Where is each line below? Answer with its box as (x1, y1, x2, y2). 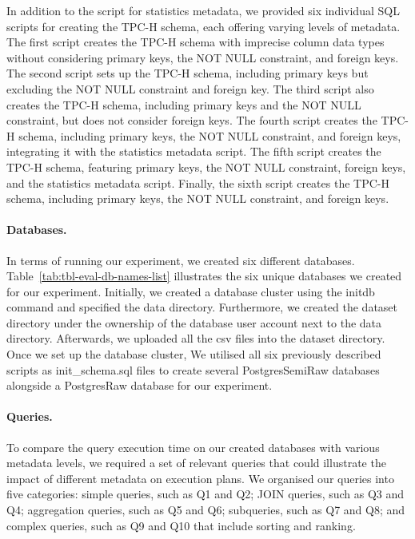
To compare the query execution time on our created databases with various (6, 438, 380, 455)
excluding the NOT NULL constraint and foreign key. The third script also (6, 80, 374, 97)
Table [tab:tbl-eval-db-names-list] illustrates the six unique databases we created (6, 268, 402, 284)
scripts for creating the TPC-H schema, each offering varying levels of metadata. (6, 18, 401, 34)
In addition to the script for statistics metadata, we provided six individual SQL (6, 2, 400, 18)
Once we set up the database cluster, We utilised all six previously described (6, 346, 381, 363)
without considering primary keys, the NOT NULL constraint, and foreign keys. (6, 49, 399, 65)
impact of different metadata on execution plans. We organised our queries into (6, 470, 394, 486)
